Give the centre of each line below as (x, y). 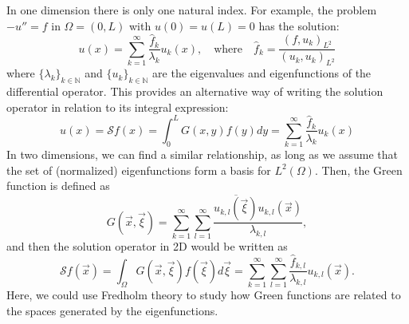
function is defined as (58, 186)
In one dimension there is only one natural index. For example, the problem (192, 10)
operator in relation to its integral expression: (118, 107)
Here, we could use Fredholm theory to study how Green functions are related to (204, 295)
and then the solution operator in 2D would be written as (147, 246)
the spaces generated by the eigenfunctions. (112, 310)
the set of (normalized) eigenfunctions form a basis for (139, 170)
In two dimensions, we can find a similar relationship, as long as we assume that (203, 154)
